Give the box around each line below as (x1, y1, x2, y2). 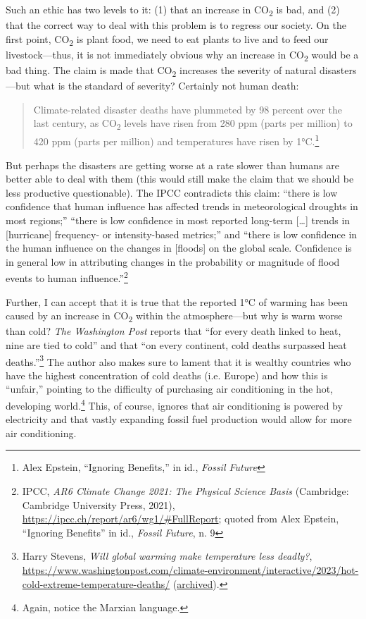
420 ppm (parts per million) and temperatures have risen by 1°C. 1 (33, 132, 320, 149)
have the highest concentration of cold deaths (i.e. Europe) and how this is (6, 367, 328, 382)
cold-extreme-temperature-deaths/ (22, 576, 170, 591)
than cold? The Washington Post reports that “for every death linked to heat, (6, 324, 341, 338)
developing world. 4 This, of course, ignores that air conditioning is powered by (6, 396, 343, 412)
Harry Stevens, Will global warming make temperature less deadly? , (22, 548, 313, 563)
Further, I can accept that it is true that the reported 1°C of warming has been (6, 294, 348, 309)
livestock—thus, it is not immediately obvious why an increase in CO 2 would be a (6, 47, 359, 63)
